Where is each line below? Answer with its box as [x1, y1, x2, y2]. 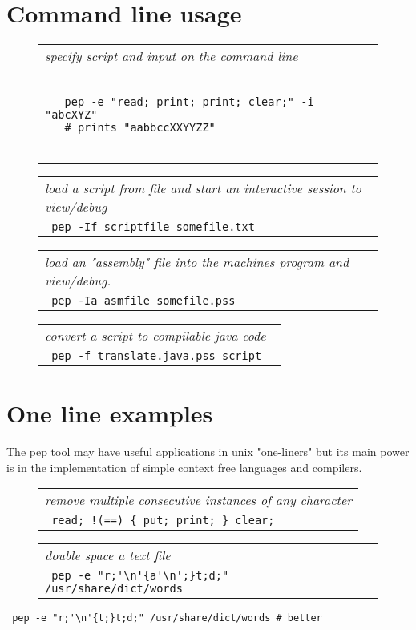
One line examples [6, 397, 213, 430]
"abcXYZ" [45, 108, 98, 122]
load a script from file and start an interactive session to [45, 179, 362, 198]
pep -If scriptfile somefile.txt [51, 220, 255, 234]
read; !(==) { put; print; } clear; [51, 514, 275, 527]
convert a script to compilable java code [45, 326, 266, 345]
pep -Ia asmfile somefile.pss [51, 294, 236, 308]
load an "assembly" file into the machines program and [45, 252, 349, 272]
